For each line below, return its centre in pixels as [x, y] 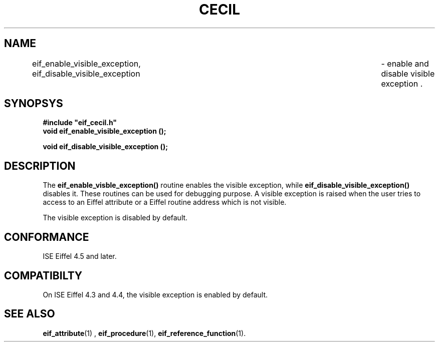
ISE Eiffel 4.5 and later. [80, 256]
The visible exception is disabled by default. [115, 218]
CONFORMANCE [47, 237]
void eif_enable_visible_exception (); [104, 131]
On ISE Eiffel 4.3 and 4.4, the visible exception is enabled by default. [155, 294]
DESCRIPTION [40, 166]
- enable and [405, 63]
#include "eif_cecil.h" [80, 123]
